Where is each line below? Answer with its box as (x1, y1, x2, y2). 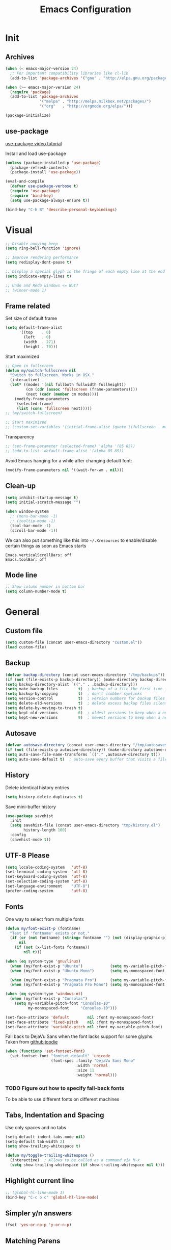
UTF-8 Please (5, 851, 50, 860)
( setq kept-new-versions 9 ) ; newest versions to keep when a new (5, 715, 169, 720)
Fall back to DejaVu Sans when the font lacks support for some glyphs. (5, 1033, 154, 1039)
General (5, 606, 40, 618)
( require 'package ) (10, 89, 51, 95)
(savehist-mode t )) (10, 837, 51, 842)
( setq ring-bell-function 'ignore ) (5, 246, 81, 251)
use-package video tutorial (5, 140, 62, 146)
